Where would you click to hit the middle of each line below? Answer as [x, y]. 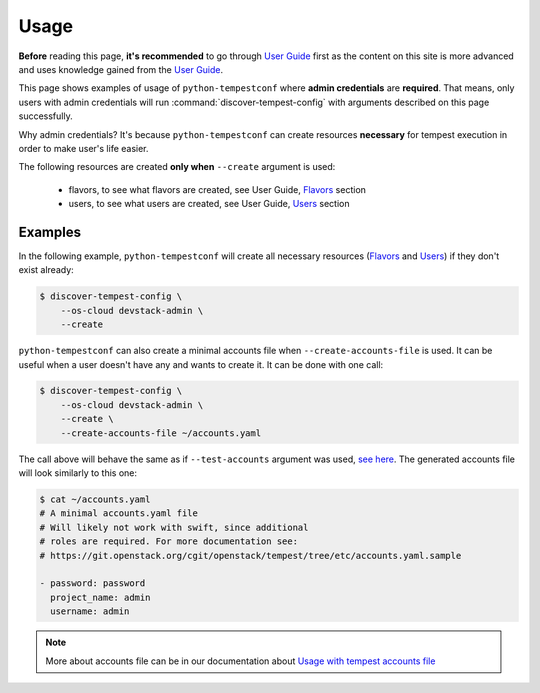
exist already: [46, 270]
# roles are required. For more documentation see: [169, 541]
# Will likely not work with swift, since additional [174, 527]
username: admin [90, 611]
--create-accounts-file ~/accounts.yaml [161, 433]
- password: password [92, 583]
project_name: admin [100, 597]
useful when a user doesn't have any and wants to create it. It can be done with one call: [201, 364]
